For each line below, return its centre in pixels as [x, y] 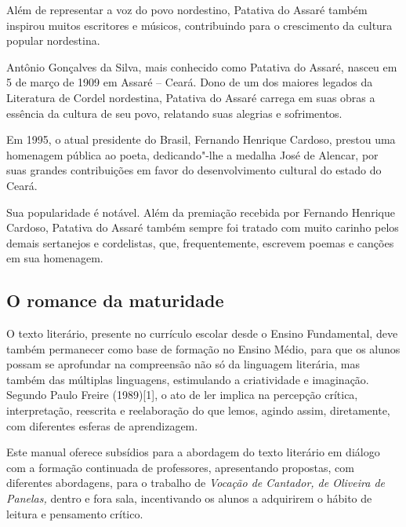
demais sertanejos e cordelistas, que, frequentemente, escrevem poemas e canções [200, 242]
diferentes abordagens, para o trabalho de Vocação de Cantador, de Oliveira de [196, 483]
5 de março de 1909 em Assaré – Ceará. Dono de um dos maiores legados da [190, 82]
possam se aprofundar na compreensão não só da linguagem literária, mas [183, 364]
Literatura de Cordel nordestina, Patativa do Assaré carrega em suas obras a [191, 97]
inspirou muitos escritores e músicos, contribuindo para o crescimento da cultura [199, 25]
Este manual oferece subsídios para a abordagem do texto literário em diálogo [193, 452]
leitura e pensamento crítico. [75, 513]
